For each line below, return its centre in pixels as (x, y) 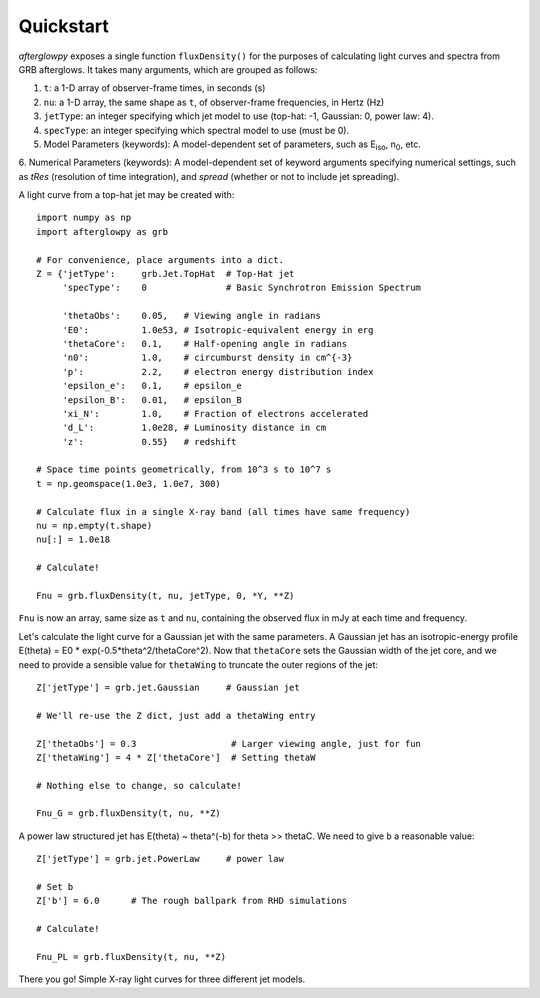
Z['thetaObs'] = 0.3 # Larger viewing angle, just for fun (229, 743)
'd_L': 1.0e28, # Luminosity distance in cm (194, 428)
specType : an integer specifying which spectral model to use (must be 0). (196, 130)
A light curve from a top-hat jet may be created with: (126, 195)
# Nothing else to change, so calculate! (139, 785)
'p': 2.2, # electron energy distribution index (218, 371)
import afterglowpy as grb (102, 231)
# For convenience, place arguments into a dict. (160, 259)
